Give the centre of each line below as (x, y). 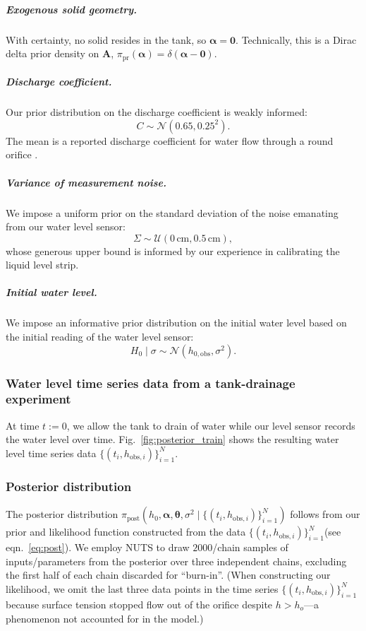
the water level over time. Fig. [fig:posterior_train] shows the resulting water (172, 439)
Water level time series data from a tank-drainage (151, 383)
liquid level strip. (42, 265)
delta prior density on (53, 53)
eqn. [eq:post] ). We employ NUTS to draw (98, 547)
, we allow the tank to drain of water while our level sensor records (211, 425)
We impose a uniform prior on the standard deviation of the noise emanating (172, 212)
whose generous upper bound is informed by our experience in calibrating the (173, 250)
